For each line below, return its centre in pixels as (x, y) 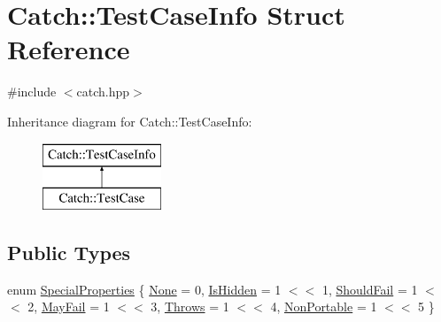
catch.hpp (103, 92)
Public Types (69, 253)
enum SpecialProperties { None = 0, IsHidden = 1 (144, 289)
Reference (69, 49)
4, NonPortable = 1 (324, 307)
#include (32, 92)
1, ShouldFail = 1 (370, 289)
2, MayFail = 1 (69, 307)
